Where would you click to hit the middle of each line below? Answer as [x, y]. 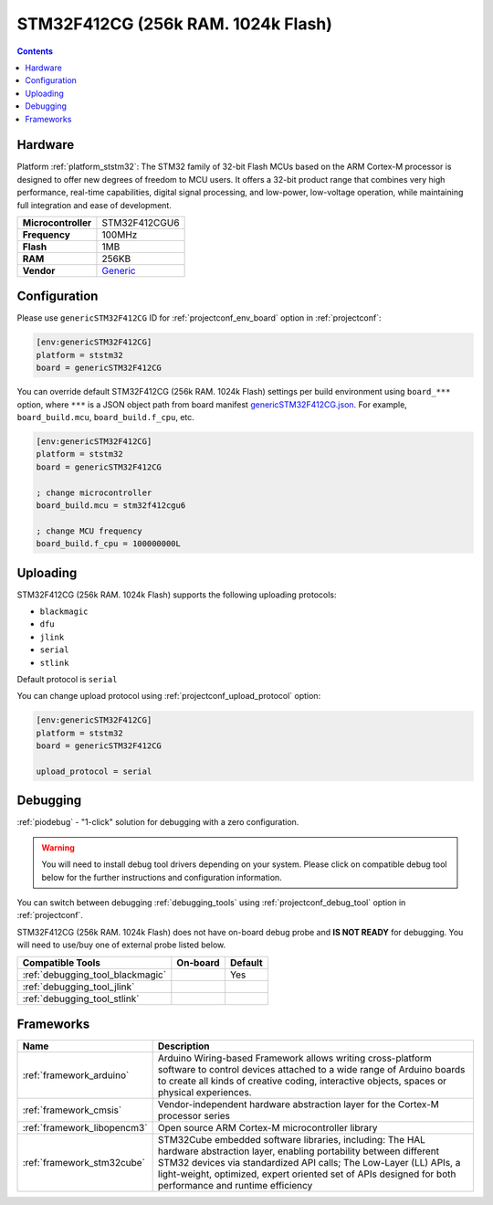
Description [184, 1046]
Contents [35, 51]
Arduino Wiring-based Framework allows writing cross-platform [295, 1058]
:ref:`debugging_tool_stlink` [81, 999]
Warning [58, 847]
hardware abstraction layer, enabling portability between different [299, 1151]
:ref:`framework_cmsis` [72, 1110]
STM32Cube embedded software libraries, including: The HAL [292, 1140]
